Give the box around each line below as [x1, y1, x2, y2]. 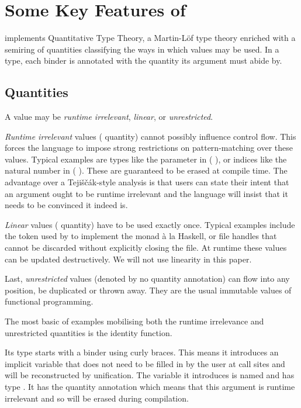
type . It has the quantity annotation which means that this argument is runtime [5, 380, 295, 392]
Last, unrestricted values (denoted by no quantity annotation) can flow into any [5, 272, 290, 285]
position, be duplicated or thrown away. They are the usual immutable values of [5, 283, 292, 296]
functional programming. [5, 295, 94, 307]
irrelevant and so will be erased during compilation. [5, 392, 189, 404]
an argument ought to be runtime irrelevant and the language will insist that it [5, 187, 288, 199]
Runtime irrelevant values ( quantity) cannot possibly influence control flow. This [5, 130, 296, 142]
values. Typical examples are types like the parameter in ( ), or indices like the [5, 153, 287, 165]
